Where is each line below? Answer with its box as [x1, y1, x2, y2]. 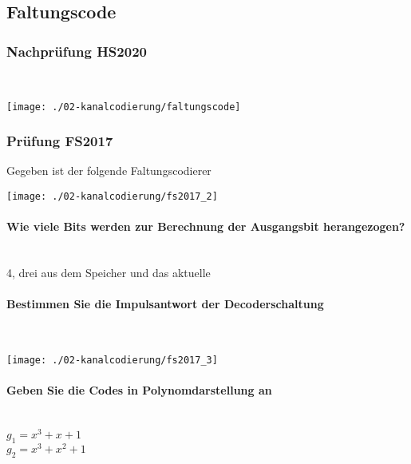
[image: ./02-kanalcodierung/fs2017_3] [6, 355, 218, 367]
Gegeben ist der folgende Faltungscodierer [6, 162, 211, 179]
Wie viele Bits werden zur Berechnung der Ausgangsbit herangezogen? [6, 218, 405, 235]
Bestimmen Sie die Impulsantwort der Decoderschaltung [6, 295, 324, 312]
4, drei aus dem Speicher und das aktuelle [6, 264, 211, 281]
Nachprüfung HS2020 [6, 41, 147, 61]
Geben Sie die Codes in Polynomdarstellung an [6, 382, 272, 399]
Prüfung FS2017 [6, 131, 113, 151]
